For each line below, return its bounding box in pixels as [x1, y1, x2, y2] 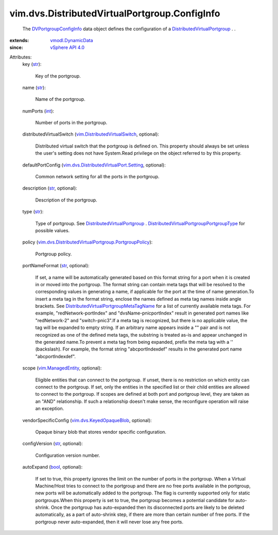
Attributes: [9, 54, 32, 60]
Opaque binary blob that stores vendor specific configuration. [35, 429, 167, 435]
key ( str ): [22, 61, 42, 67]
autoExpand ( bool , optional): [22, 464, 83, 470]
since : [9, 44, 23, 51]
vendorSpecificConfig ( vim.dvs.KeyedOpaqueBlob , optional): [22, 417, 152, 423]
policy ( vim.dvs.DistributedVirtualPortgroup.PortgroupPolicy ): [22, 239, 153, 245]
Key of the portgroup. [35, 72, 81, 79]
